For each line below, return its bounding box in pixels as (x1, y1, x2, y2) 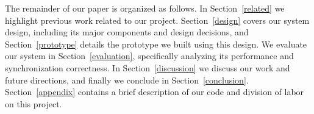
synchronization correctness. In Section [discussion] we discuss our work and (5, 61, 290, 74)
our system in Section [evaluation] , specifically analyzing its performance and (5, 49, 294, 62)
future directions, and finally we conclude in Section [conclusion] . (5, 73, 249, 86)
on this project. (5, 97, 62, 110)
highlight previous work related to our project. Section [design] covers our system (5, 13, 310, 26)
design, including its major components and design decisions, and (5, 26, 249, 38)
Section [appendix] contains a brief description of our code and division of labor (5, 85, 304, 98)
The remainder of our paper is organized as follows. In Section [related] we (5, 2, 285, 14)
